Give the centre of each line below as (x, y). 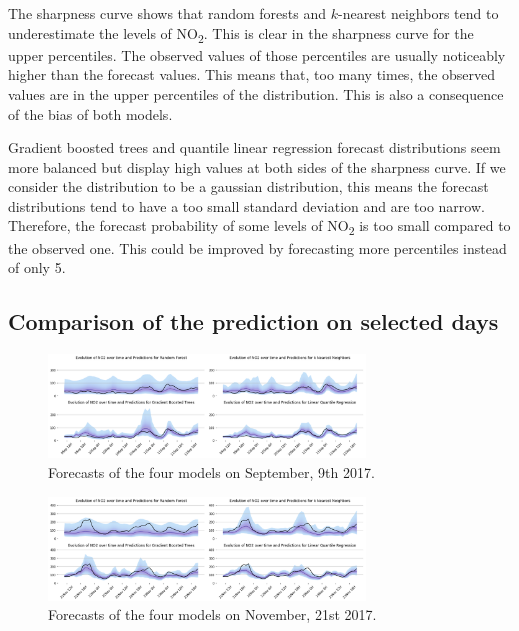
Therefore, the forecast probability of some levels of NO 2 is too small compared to (259, 227)
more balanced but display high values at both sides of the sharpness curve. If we (257, 166)
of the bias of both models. (90, 113)
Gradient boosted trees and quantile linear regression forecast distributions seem (254, 147)
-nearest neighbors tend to (418, 13)
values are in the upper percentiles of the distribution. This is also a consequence (256, 93)
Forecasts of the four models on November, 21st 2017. (212, 614)
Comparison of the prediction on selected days (253, 321)
